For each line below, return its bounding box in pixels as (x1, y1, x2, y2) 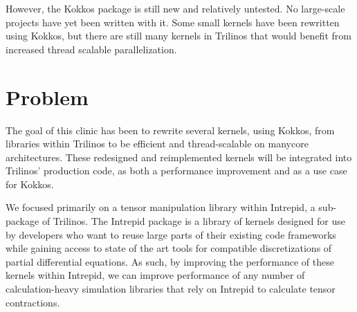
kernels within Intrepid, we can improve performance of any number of (6, 268, 305, 282)
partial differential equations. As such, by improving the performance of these (6, 254, 334, 268)
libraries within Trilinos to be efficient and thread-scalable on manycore (6, 136, 309, 151)
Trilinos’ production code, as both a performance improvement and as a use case (6, 163, 347, 178)
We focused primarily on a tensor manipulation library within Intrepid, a (6, 200, 315, 214)
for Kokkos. (6, 176, 54, 191)
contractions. (6, 295, 60, 309)
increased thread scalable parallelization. (6, 42, 177, 56)
